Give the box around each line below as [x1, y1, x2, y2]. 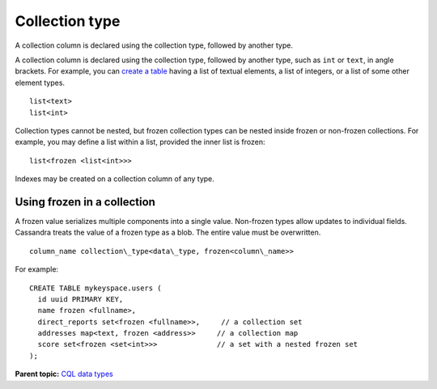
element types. [15, 78, 65, 87]
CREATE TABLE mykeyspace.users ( [29, 283, 162, 293]
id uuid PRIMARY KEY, [37, 294, 124, 303]
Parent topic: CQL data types [15, 369, 113, 379]
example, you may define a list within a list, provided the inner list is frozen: [15, 137, 265, 147]
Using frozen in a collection [15, 195, 155, 209]
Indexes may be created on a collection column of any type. [15, 174, 214, 184]
